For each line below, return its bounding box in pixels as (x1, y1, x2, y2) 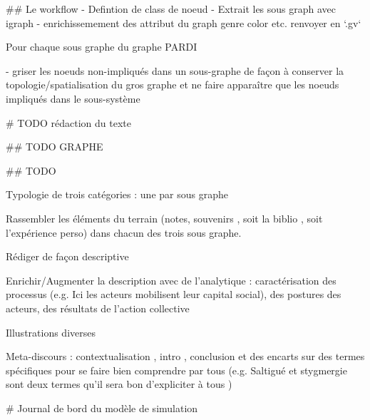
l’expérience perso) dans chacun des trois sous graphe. (6, 225, 242, 240)
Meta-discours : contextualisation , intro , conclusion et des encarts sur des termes (6, 349, 365, 364)
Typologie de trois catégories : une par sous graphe (6, 187, 228, 202)
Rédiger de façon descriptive (6, 249, 129, 264)
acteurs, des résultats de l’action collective (6, 300, 190, 315)
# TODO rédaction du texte (6, 115, 132, 130)
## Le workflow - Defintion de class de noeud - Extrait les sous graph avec (6, 1, 336, 16)
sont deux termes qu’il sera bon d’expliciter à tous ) (6, 377, 232, 391)
